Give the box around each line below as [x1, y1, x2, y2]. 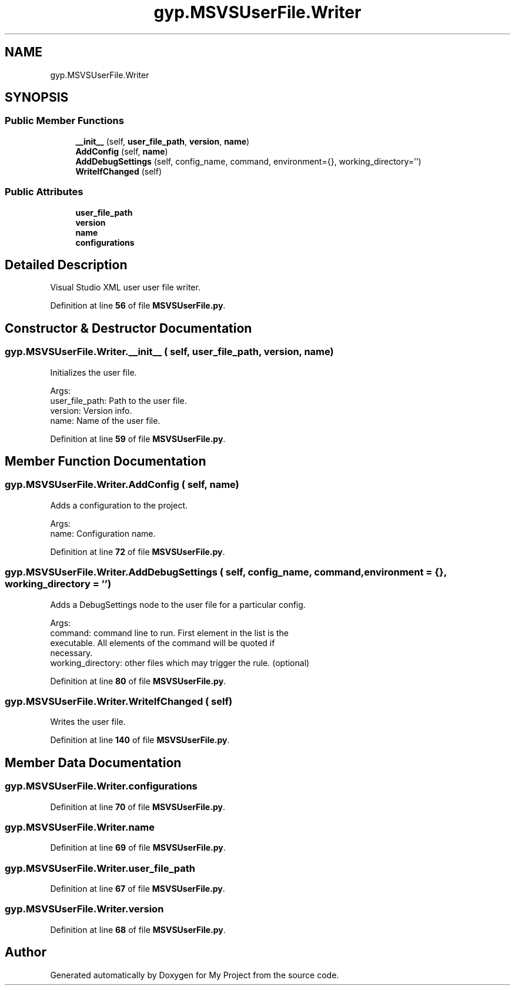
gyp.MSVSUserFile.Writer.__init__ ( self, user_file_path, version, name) [5, 346, 334, 358]
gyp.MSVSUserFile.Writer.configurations [5, 780, 198, 792]
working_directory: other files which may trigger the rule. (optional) [50, 657, 310, 668]
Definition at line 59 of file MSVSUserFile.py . [50, 433, 226, 444]
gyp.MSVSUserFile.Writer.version [5, 903, 164, 915]
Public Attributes [5, 186, 83, 198]
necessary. [50, 647, 93, 658]
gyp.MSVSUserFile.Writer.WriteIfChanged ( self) [5, 695, 233, 707]
